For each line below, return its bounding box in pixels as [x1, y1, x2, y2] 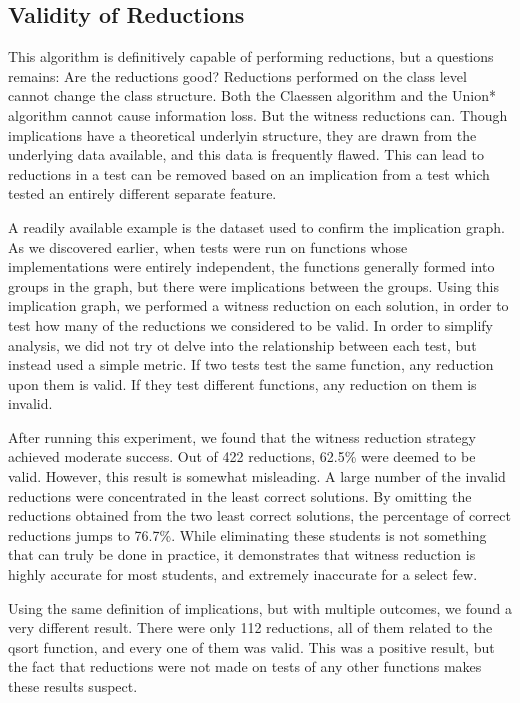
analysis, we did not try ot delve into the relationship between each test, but [8, 334, 477, 355]
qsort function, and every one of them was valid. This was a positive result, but [8, 636, 495, 657]
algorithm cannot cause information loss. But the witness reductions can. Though [8, 104, 508, 125]
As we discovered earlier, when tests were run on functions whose [8, 236, 408, 257]
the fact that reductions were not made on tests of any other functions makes [8, 656, 482, 677]
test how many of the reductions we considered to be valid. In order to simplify [8, 314, 494, 335]
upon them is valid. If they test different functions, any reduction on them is [8, 373, 477, 394]
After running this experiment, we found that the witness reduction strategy [8, 426, 476, 447]
